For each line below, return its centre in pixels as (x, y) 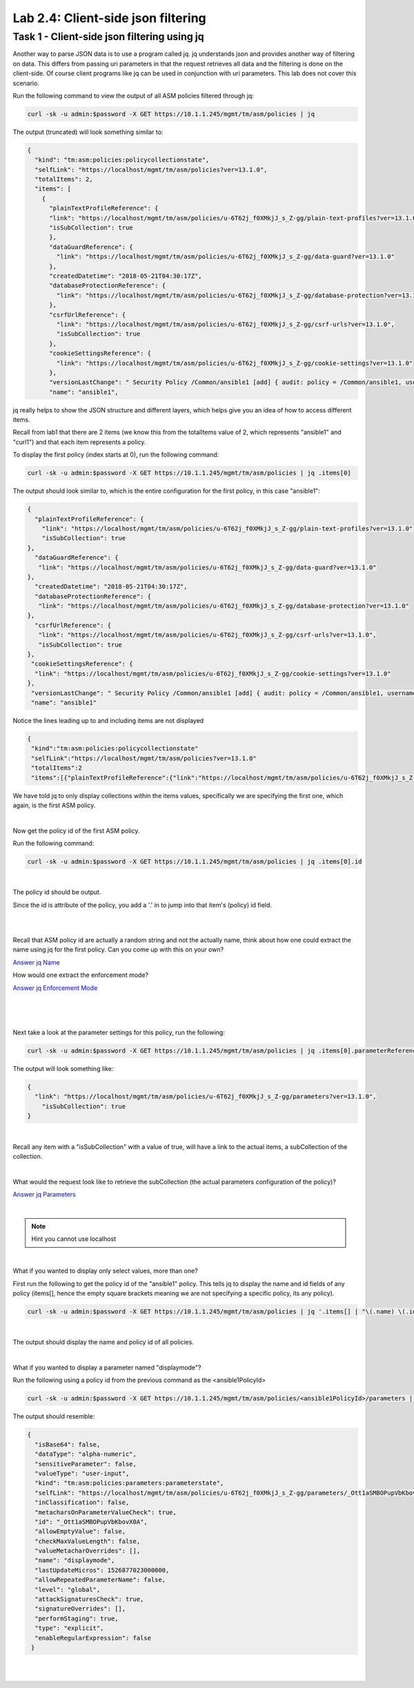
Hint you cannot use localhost (74, 1239)
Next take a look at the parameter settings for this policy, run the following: (119, 1032)
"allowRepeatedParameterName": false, (100, 1580)
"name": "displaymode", (75, 1561)
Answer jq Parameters (44, 1195)
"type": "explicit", (69, 1628)
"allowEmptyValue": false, (80, 1531)
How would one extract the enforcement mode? (80, 975)
